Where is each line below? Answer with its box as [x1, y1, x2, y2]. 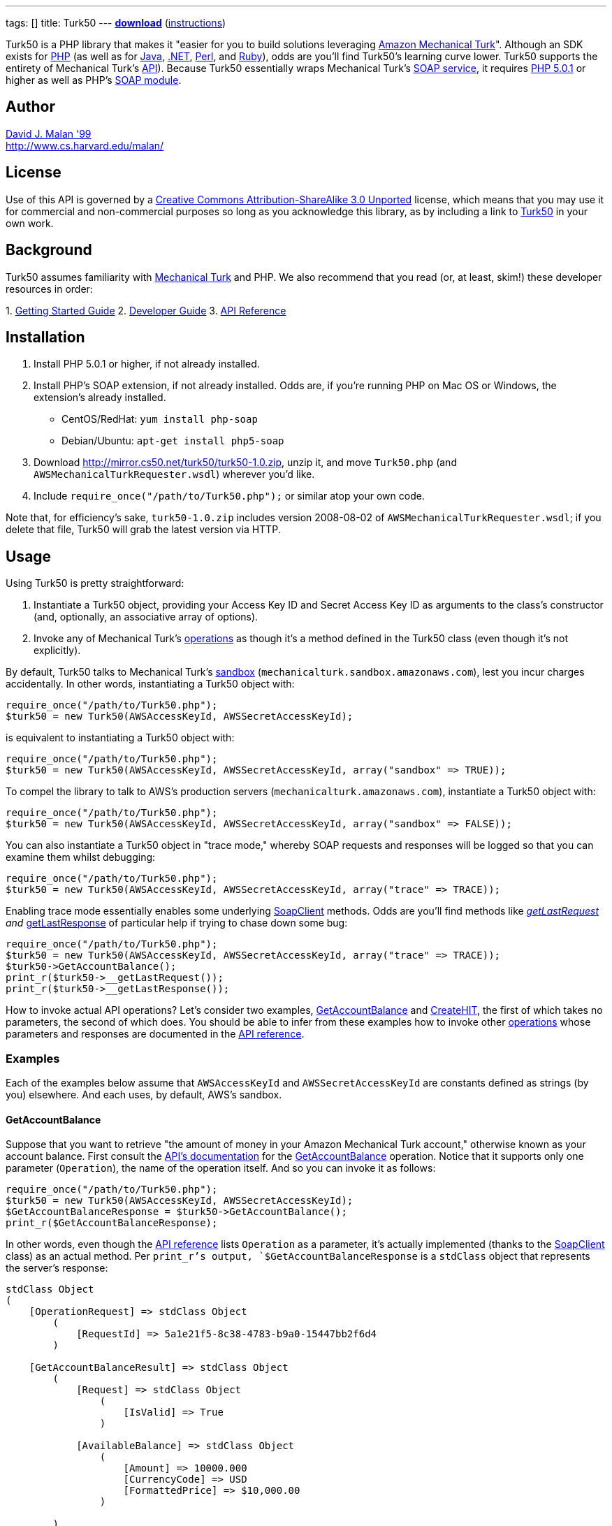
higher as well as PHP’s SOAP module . [6, 74, 182, 86]
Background [6, 241, 92, 259]
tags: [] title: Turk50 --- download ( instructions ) [6, 17, 226, 29]
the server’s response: [6, 1262, 108, 1274]
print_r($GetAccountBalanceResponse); [6, 1217, 218, 1229]
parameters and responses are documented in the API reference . [6, 1028, 305, 1040]
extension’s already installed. [34, 391, 166, 404]
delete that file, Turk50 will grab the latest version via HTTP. [6, 523, 281, 536]
